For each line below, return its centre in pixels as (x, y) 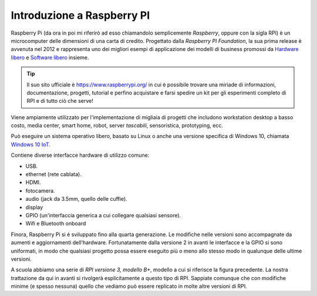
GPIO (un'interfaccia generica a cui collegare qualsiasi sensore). (103, 215)
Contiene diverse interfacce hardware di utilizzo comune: (80, 155)
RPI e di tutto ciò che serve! (60, 101)
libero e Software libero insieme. (50, 57)
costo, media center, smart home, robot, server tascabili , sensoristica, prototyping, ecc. (117, 126)
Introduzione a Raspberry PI (80, 15)
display (34, 207)
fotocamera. (40, 190)
